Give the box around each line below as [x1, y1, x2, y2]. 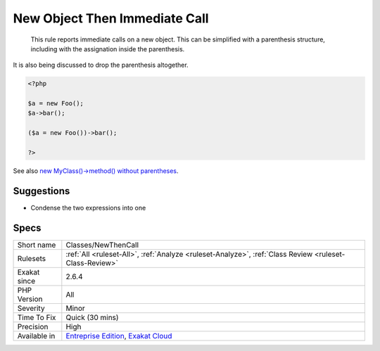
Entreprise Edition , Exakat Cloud [65, 331, 172, 340]
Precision [17, 321, 49, 331]
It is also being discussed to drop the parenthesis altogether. [13, 60, 189, 70]
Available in [17, 331, 56, 340]
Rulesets [17, 253, 46, 263]
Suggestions [13, 185, 70, 197]
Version [17, 294, 43, 304]
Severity [17, 303, 45, 313]
